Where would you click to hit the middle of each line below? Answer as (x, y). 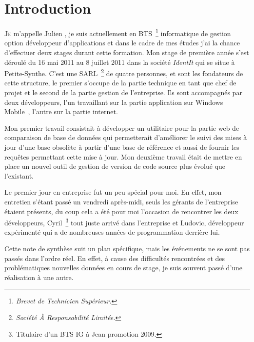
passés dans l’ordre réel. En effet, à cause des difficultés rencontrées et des (115, 258)
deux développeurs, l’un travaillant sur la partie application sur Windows (114, 102)
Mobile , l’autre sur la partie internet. (61, 111)
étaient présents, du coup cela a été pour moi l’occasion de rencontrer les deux (121, 211)
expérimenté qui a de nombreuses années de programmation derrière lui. (112, 232)
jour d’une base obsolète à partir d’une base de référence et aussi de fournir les (122, 147)
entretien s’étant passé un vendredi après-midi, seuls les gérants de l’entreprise (121, 201)
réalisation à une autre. (39, 277)
